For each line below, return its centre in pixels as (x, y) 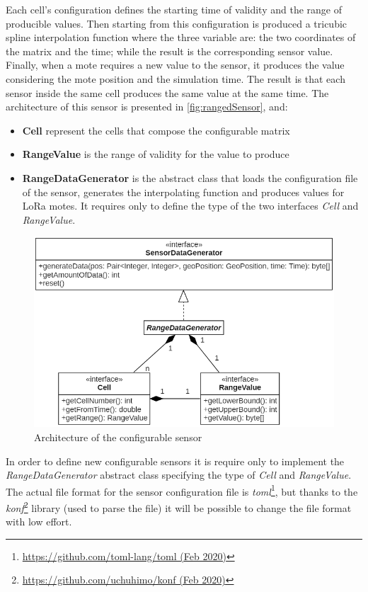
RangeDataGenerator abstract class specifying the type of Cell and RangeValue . (179, 475)
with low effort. (39, 522)
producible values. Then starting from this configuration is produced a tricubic (177, 23)
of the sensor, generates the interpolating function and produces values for (183, 192)
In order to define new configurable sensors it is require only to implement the (175, 461)
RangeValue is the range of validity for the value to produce (156, 154)
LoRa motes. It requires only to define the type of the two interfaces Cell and (190, 206)
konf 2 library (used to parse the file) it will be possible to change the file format (179, 507)
